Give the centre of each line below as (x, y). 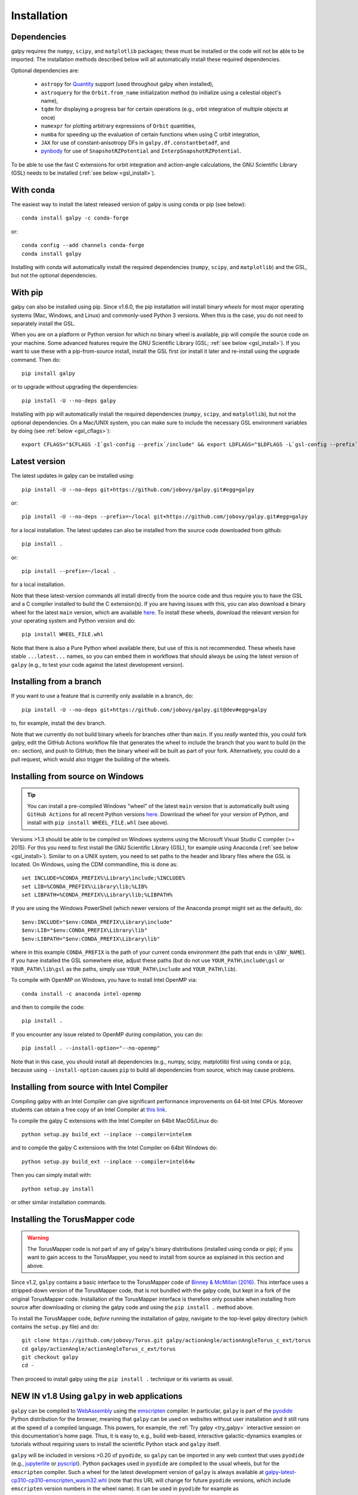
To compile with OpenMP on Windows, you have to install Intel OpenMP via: (104, 980)
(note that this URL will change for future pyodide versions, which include (200, 1480)
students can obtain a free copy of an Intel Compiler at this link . (89, 1110)
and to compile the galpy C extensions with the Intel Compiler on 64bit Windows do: (114, 1148)
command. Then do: (36, 359)
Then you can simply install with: (51, 1175)
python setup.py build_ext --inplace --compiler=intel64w (108, 1161)
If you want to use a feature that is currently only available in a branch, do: (102, 696)
